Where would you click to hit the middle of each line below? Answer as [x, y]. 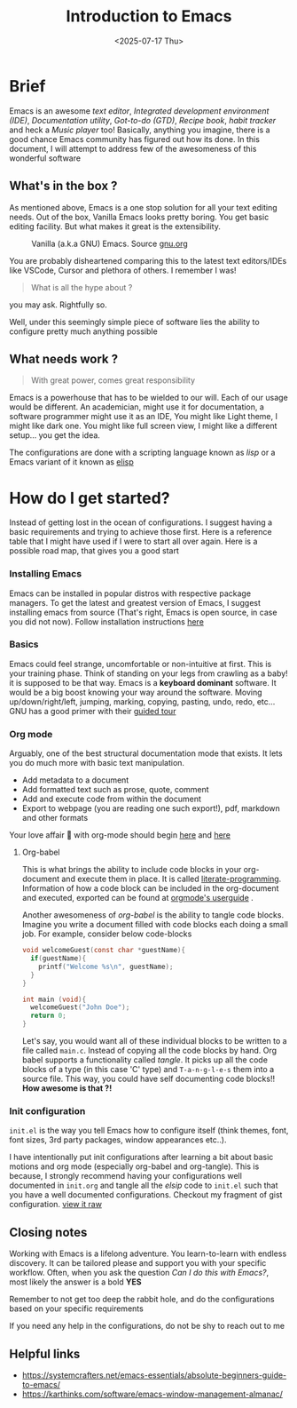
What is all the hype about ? [82, 287]
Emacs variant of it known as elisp [72, 462]
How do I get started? [90, 498]
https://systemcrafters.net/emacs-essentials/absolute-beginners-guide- [154, 1375]
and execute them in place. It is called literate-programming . [172, 879]
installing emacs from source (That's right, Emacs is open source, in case [143, 612]
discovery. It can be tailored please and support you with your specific [138, 1263]
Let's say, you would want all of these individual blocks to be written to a [154, 1041]
